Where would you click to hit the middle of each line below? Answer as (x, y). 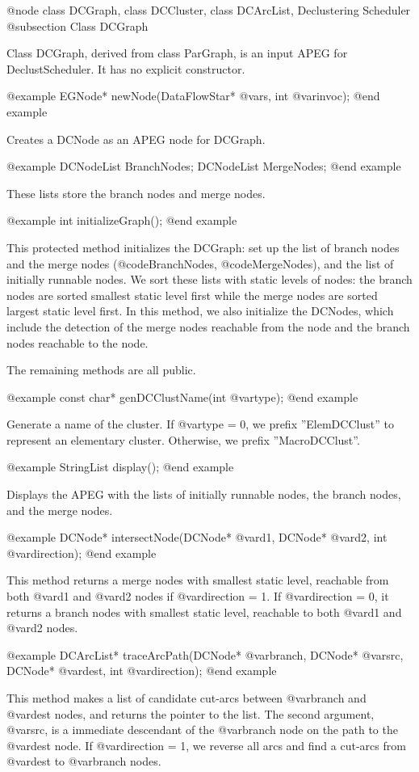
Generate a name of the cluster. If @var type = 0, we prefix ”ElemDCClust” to (200, 424)
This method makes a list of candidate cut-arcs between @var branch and (186, 698)
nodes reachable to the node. (78, 342)
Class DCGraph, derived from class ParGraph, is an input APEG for (177, 53)
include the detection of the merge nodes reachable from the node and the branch (208, 326)
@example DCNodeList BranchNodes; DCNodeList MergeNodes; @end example (204, 166)
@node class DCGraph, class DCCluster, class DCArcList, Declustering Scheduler (209, 10)
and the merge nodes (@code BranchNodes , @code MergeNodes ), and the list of (200, 263)
